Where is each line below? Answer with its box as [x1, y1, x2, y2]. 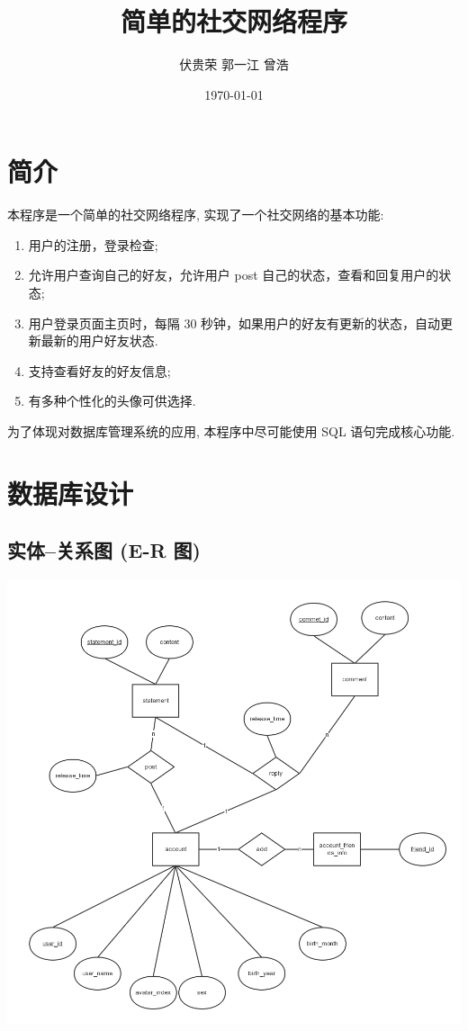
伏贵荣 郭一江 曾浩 [179, 55, 289, 74]
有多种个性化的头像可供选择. [28, 391, 196, 410]
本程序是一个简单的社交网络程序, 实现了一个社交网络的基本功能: [7, 205, 384, 224]
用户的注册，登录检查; [28, 235, 158, 254]
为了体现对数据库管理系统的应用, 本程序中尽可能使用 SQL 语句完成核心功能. [7, 422, 455, 440]
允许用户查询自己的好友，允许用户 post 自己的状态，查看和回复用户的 [28, 265, 439, 284]
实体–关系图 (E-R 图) [7, 536, 201, 564]
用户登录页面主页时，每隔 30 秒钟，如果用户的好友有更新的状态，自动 [28, 313, 441, 332]
